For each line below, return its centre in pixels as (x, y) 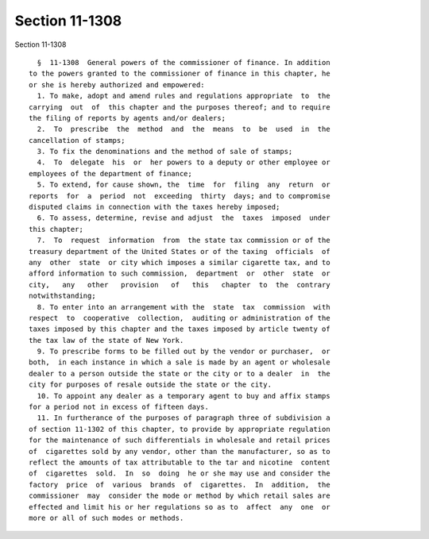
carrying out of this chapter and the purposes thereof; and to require (180, 107)
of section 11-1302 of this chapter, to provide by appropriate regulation (180, 429)
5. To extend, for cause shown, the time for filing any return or (184, 185)
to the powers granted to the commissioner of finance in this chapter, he (180, 74)
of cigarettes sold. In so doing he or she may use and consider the (180, 474)
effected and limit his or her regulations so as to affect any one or (180, 507)
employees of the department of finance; (110, 173)
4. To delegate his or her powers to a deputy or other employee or (184, 162)
